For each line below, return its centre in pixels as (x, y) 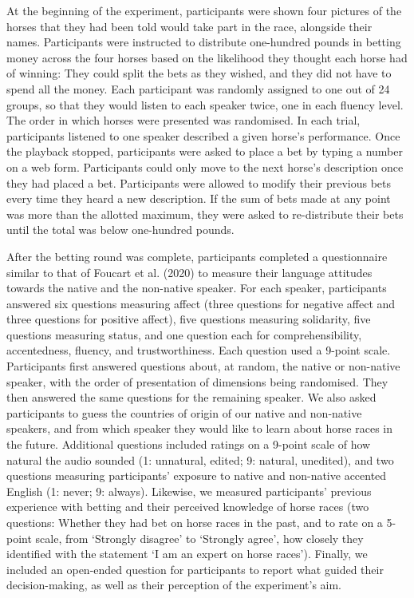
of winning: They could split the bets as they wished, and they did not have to (199, 73)
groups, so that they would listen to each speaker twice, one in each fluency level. (205, 104)
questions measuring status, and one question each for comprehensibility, (184, 334)
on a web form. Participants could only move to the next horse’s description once (205, 166)
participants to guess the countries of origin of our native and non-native (184, 412)
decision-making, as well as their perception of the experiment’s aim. (174, 585)
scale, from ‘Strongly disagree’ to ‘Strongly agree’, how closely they (199, 538)
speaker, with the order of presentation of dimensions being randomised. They (197, 381)
